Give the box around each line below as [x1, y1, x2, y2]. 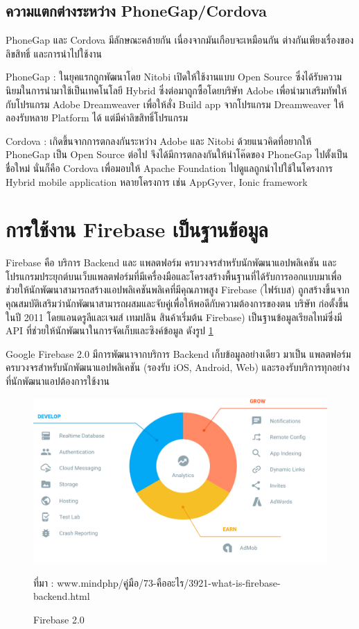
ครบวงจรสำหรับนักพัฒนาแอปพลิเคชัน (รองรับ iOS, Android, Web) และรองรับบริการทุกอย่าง [6, 360, 350, 374]
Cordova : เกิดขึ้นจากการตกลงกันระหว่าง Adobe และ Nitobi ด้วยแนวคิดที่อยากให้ [6, 133, 312, 148]
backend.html [33, 589, 90, 603]
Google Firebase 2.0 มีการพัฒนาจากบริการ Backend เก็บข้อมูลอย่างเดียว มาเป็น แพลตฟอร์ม [6, 346, 351, 361]
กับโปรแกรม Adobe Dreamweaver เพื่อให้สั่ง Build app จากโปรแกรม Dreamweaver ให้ [6, 96, 344, 111]
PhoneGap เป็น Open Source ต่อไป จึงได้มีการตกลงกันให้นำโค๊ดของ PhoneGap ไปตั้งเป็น [6, 147, 349, 162]
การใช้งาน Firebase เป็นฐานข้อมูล [6, 215, 268, 243]
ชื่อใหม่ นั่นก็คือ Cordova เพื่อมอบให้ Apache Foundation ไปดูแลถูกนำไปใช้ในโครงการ [6, 160, 333, 175]
